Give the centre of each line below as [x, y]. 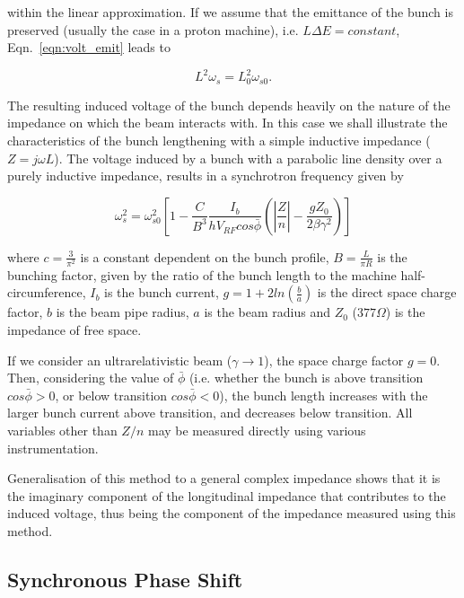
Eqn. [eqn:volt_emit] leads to [89, 47]
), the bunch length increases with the [324, 395]
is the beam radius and [267, 312]
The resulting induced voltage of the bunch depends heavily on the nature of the [229, 105]
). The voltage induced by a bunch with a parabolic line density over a [248, 158]
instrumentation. [53, 448]
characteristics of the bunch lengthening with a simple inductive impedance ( [219, 140]
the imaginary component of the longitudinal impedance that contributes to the [227, 495]
